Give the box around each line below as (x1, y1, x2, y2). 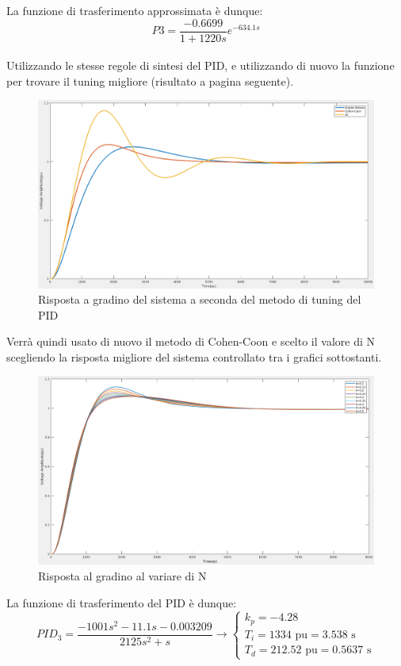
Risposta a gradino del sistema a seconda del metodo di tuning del (38, 291, 361, 308)
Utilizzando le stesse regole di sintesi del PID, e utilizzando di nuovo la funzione (6, 57, 395, 74)
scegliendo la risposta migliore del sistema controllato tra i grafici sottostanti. (6, 348, 382, 365)
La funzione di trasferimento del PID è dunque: (6, 594, 237, 610)
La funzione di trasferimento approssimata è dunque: (6, 2, 263, 18)
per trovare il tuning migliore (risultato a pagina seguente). (6, 72, 294, 89)
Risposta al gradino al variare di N (38, 567, 207, 584)
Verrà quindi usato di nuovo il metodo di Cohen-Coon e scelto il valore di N (6, 333, 375, 350)
